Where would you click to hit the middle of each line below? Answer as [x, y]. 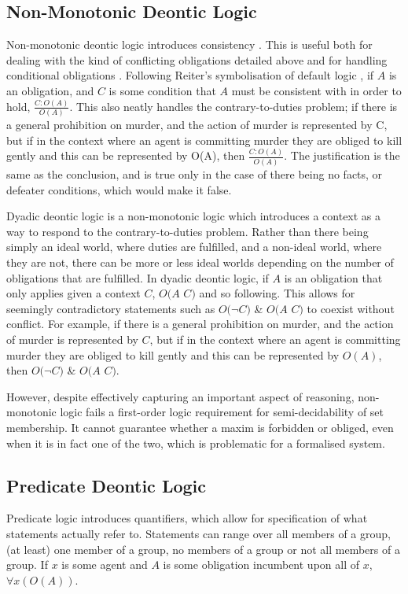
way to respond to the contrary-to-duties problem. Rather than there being [187, 231]
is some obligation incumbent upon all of [261, 564]
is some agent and [105, 564]
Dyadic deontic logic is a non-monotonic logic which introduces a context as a [194, 216]
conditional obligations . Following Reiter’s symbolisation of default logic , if [190, 75]
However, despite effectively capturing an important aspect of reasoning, [180, 396]
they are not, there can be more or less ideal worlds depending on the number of [200, 262]
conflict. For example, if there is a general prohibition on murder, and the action [200, 324]
